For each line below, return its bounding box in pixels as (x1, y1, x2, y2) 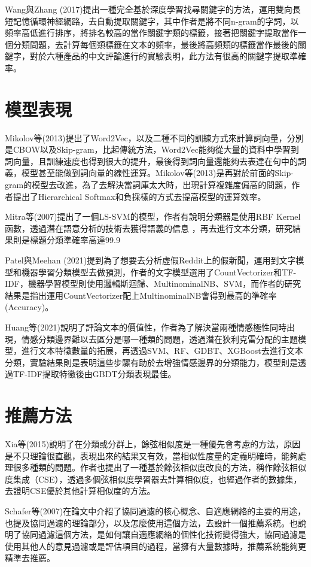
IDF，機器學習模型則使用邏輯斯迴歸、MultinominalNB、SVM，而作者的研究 (5, 277, 301, 290)
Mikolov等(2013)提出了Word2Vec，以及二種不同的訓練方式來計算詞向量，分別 (5, 131, 304, 144)
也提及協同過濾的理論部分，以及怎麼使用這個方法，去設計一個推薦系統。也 (5, 516, 298, 529)
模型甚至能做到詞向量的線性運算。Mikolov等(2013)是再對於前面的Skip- (21, 166, 294, 179)
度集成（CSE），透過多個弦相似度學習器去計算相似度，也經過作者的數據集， (5, 472, 302, 485)
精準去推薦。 (5, 551, 55, 564)
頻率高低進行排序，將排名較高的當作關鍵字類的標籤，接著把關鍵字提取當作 (5, 26, 298, 39)
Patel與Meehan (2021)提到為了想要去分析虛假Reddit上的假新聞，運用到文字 (5, 254, 296, 266)
